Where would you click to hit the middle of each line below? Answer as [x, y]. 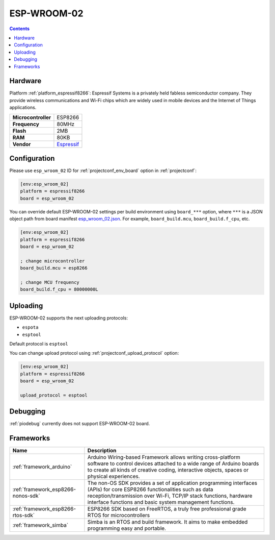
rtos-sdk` [24, 516]
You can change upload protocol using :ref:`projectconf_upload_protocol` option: [94, 353]
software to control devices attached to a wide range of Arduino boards [173, 463]
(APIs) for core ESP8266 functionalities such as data [150, 489]
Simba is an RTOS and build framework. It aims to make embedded [168, 522]
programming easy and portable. [127, 528]
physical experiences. [114, 476]
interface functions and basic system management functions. [161, 502]
